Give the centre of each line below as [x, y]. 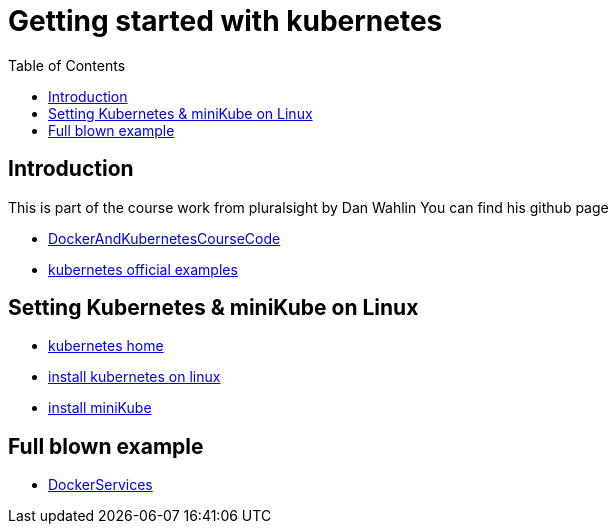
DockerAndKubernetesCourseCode [164, 238]
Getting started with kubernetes [225, 21]
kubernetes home [106, 346]
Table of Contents [67, 65]
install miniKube [100, 408]
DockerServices [100, 485]
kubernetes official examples [143, 269]
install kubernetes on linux [134, 377]
